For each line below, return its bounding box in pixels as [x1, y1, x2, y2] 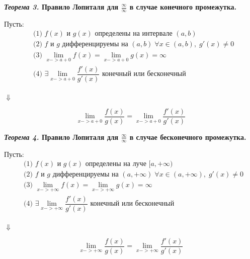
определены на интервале [95, 30, 173, 38]
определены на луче [85, 160, 146, 168]
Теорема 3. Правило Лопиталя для [4, 2, 119, 12]
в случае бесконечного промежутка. [129, 131, 246, 142]
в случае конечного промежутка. [129, 2, 236, 12]
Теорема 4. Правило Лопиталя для [4, 131, 119, 142]
